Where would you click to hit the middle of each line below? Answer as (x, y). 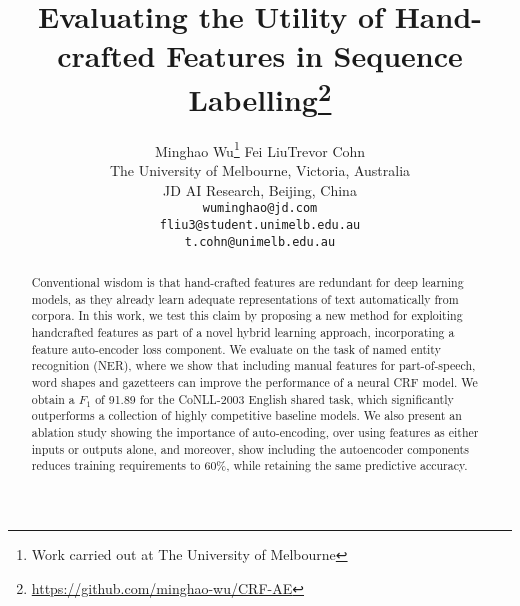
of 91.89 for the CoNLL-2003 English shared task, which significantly (274, 398)
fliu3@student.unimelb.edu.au (260, 224)
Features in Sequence (314, 55)
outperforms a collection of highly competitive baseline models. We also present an (246, 415)
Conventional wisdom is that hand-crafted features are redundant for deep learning (247, 282)
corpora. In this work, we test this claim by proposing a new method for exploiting (247, 315)
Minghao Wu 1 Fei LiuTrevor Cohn (260, 149)
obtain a (53, 398)
